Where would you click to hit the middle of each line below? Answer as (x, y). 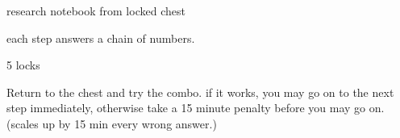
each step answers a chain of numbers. (101, 38)
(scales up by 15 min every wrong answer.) (112, 123)
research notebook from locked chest (96, 10)
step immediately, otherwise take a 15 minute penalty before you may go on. (196, 108)
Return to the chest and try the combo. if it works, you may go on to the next (200, 92)
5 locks (23, 65)
